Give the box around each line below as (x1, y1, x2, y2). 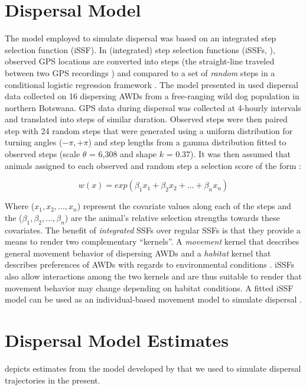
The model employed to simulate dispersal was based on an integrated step (5, 32, 276, 44)
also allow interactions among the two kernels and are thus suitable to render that (5, 270, 302, 282)
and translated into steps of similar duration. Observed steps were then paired (5, 113, 288, 125)
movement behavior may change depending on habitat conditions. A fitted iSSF (5, 281, 294, 294)
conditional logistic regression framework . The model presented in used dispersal (5, 78, 299, 90)
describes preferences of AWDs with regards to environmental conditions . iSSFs (5, 258, 295, 271)
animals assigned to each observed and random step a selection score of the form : (5, 159, 301, 171)
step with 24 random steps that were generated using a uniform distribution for (5, 124, 293, 136)
